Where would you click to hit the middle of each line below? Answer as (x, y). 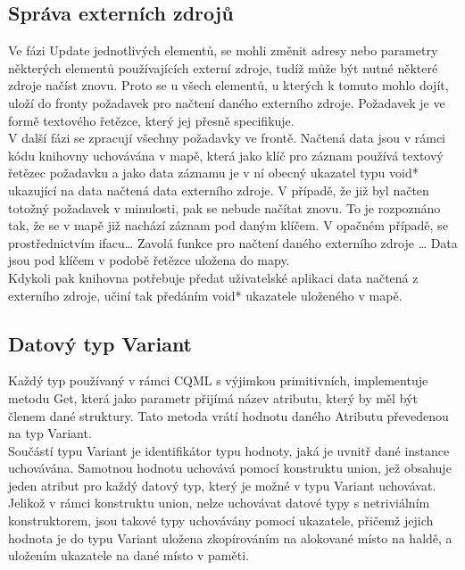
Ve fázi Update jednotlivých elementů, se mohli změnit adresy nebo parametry (223, 50)
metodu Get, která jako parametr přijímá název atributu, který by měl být (213, 397)
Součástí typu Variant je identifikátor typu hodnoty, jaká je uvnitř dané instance (229, 450)
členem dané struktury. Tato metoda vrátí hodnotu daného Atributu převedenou (228, 415)
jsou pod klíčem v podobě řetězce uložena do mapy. (149, 260)
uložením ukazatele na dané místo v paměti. (129, 555)
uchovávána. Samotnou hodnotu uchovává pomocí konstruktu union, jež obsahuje (230, 468)
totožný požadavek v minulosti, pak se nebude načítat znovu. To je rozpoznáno (224, 207)
